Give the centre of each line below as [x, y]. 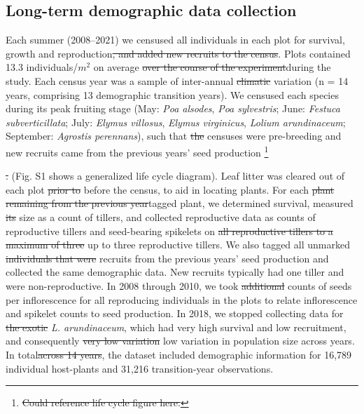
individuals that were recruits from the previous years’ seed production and [167, 258]
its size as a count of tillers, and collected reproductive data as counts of [161, 216]
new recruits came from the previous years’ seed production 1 [137, 151]
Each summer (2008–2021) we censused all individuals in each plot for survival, [175, 40]
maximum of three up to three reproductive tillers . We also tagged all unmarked [178, 245]
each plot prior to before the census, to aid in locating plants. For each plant [170, 189]
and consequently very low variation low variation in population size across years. [180, 341]
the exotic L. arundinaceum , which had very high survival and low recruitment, [176, 327]
